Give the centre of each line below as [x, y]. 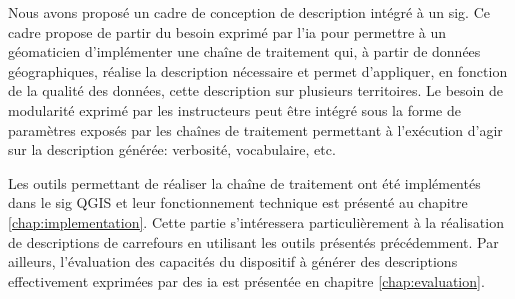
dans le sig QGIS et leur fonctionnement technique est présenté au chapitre [238, 202]
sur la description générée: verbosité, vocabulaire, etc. [172, 149]
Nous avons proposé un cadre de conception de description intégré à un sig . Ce [249, 12]
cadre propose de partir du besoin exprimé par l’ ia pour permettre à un [227, 31]
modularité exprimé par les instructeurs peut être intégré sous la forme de [234, 109]
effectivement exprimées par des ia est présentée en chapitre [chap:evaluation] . [246, 280]
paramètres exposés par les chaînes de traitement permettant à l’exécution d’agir [255, 129]
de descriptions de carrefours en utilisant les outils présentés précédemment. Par [253, 241]
